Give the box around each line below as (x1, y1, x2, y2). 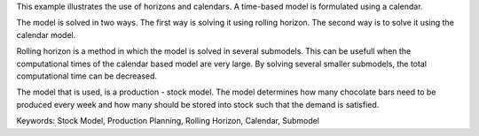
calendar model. (16, 29, 76, 40)
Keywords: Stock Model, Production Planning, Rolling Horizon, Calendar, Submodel (16, 116, 319, 126)
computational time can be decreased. (16, 71, 158, 81)
